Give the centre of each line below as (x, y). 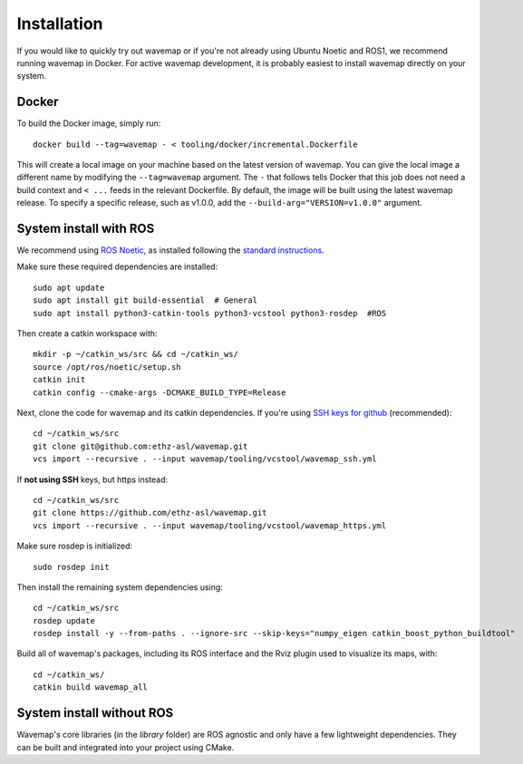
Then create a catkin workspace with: (87, 334)
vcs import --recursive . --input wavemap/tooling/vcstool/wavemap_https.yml (210, 525)
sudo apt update (69, 287)
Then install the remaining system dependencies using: (120, 587)
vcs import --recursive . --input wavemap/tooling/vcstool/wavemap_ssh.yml (205, 459)
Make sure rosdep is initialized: (75, 546)
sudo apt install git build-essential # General (145, 300)
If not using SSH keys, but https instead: (92, 479)
